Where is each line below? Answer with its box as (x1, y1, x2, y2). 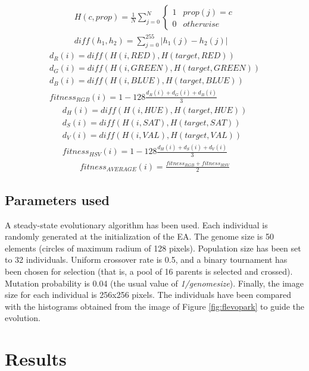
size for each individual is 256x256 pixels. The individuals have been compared (5, 288, 292, 301)
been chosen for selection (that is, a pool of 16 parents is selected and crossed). (5, 265, 293, 278)
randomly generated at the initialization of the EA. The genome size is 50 (5, 230, 274, 243)
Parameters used (5, 190, 110, 209)
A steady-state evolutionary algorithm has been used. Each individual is (5, 218, 268, 231)
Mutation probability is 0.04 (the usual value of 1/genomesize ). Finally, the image (5, 276, 304, 289)
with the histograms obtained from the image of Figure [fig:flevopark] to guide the (5, 300, 304, 312)
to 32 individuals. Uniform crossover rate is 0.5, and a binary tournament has (5, 253, 288, 266)
